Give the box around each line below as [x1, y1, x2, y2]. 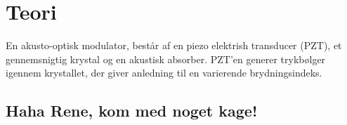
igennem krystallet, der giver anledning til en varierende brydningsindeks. [6, 65, 322, 80]
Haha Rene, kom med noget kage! [6, 100, 258, 121]
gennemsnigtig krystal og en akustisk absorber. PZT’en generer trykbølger [6, 51, 326, 66]
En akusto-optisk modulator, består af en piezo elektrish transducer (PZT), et [6, 38, 342, 53]
